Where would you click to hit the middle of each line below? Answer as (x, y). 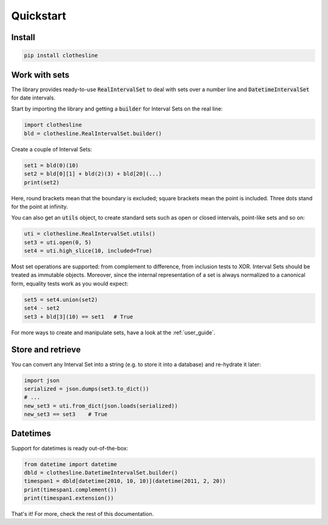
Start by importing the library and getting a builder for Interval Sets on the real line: (117, 109)
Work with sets (40, 75)
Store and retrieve (46, 350)
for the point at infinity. (39, 206)
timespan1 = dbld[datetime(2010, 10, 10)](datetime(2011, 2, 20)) (125, 481)
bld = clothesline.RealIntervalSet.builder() (93, 133)
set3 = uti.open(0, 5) (58, 242)
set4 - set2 (42, 308)
